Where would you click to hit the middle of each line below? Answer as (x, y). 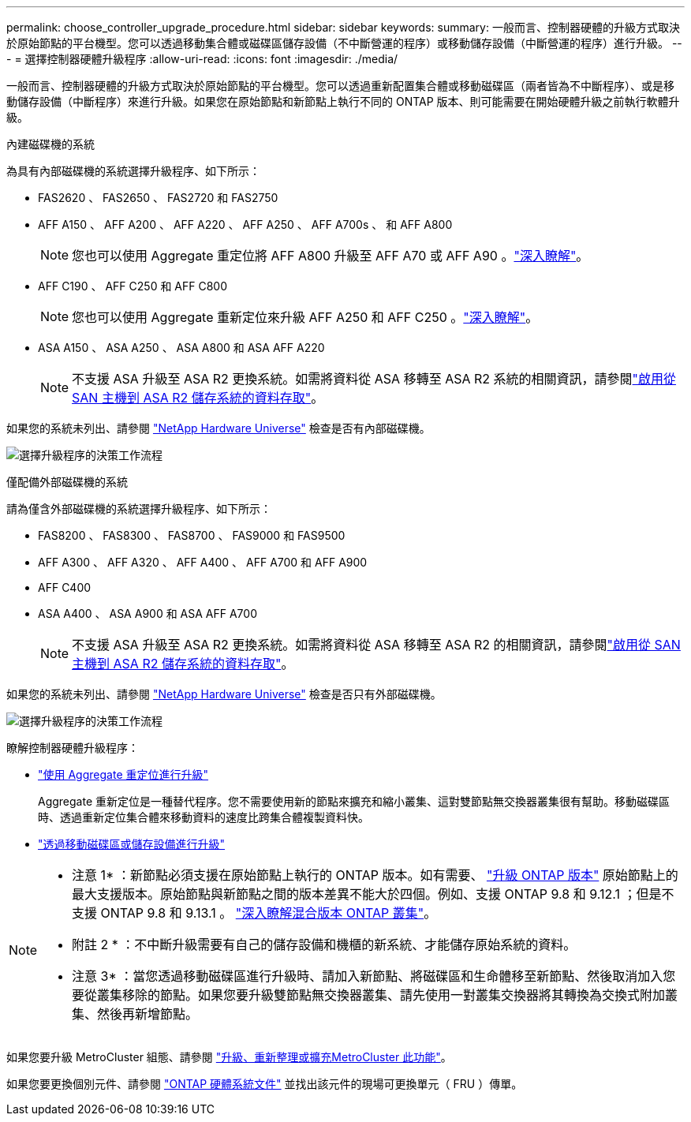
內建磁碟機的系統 (50, 144)
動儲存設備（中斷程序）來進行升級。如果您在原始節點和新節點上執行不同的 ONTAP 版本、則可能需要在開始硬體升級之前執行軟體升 (343, 101)
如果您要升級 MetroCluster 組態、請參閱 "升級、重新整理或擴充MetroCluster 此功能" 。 (229, 1057)
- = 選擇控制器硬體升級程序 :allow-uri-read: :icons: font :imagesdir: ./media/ (202, 59)
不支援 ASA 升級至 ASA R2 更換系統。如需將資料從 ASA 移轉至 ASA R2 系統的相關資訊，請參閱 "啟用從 (374, 379)
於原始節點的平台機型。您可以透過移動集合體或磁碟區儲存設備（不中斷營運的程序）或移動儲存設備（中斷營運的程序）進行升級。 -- (344, 43)
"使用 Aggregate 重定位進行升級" (123, 774)
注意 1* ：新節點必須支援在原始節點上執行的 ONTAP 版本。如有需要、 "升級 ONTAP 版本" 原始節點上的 (375, 875)
